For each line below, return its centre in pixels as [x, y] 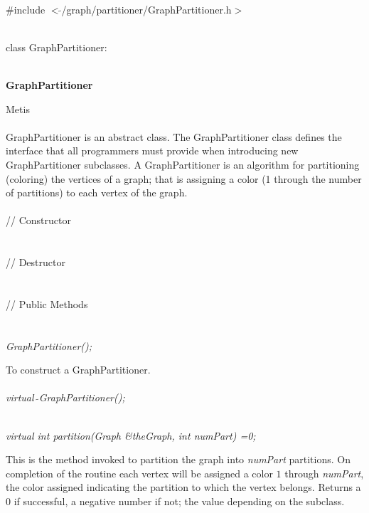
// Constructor [38, 220]
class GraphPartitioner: [57, 47]
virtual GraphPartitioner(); [65, 397]
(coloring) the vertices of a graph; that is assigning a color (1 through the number [184, 178]
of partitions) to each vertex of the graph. [97, 192]
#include [26, 9]
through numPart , [324, 473]
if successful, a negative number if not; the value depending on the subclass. [179, 501]
